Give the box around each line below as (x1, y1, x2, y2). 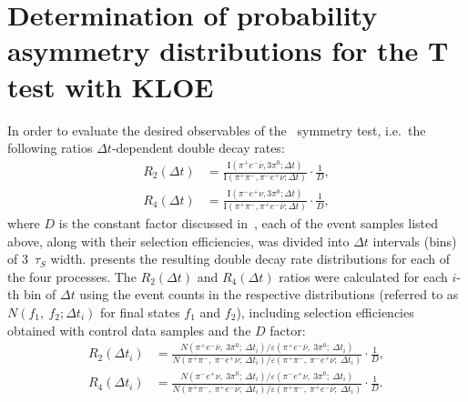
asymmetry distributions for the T (7, 32, 449, 69)
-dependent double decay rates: (111, 138, 285, 157)
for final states (99, 302, 180, 321)
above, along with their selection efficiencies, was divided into (7, 231, 350, 250)
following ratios (7, 138, 93, 157)
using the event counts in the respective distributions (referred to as (79, 285, 459, 304)
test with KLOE (7, 67, 214, 105)
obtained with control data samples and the (7, 320, 251, 339)
